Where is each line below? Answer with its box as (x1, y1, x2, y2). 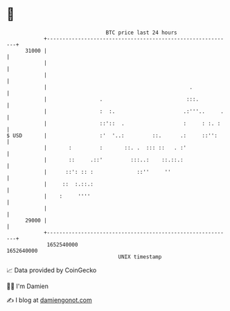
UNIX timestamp (118, 253, 162, 260)
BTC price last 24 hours (105, 29, 177, 36)
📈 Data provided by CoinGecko (6, 266, 97, 274)
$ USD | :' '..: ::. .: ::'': (6, 132, 218, 139)
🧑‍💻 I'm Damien (6, 282, 49, 290)
